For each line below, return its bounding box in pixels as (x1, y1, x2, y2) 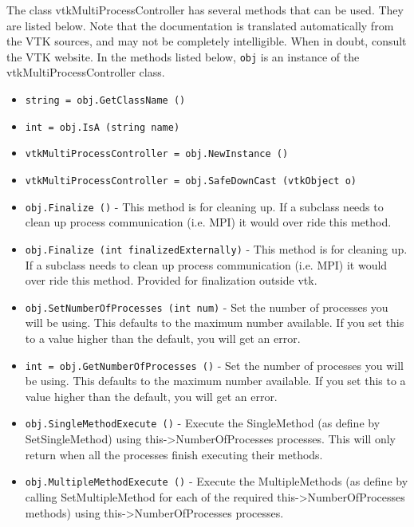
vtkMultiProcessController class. (6, 64, 165, 81)
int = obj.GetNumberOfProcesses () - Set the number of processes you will (25, 356, 404, 373)
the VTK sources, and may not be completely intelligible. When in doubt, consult (6, 33, 407, 49)
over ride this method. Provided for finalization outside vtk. (25, 272, 317, 289)
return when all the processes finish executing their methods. (25, 446, 323, 462)
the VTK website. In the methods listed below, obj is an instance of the (6, 48, 360, 65)
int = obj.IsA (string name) (25, 121, 180, 133)
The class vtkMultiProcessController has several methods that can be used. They (6, 2, 404, 18)
